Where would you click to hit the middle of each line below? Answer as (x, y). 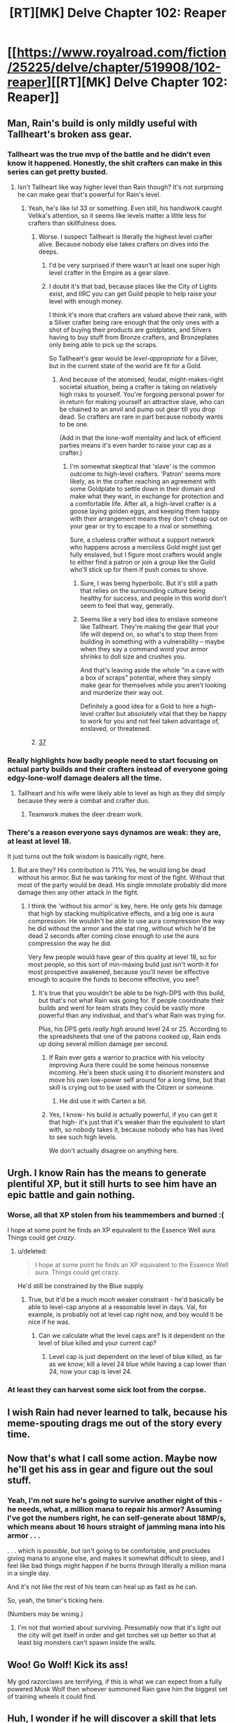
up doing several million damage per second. (103, 1044)
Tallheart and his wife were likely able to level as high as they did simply (121, 793)
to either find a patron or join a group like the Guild (143, 562)
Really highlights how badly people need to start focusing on (113, 760)
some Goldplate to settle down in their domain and (143, 488)
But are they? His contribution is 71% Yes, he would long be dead (111, 870)
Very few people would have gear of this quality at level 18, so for (122, 957)
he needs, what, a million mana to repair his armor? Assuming (115, 1509)
